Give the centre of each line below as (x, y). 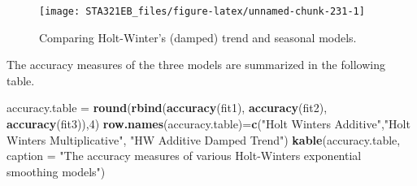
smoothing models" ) (56, 171)
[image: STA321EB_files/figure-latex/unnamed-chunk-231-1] (202, 11)
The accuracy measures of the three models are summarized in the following (196, 65)
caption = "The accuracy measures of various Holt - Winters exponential (184, 156)
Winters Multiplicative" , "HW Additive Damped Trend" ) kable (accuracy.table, (204, 139)
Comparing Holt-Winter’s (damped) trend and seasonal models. (198, 37)
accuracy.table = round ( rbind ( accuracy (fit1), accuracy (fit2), (167, 108)
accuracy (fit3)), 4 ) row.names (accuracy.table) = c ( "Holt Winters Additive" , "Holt (208, 124)
